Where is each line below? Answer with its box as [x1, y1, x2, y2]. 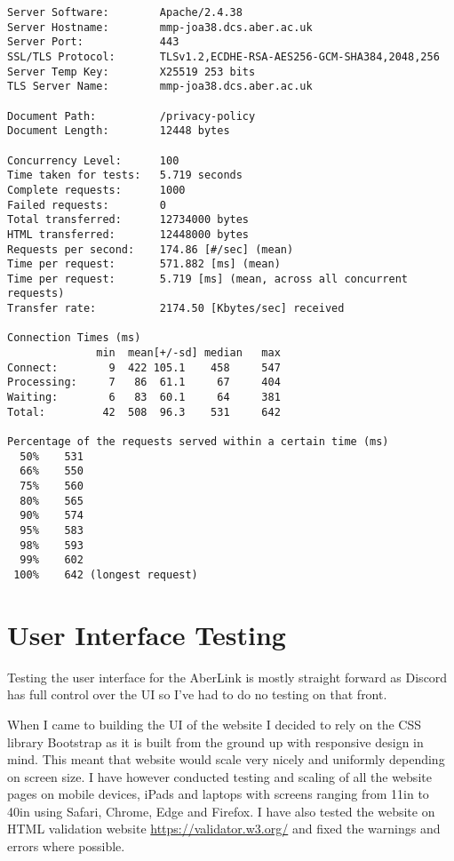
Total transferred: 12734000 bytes [7, 213, 250, 227]
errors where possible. [7, 837, 125, 856]
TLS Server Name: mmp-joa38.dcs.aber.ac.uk [7, 80, 313, 93]
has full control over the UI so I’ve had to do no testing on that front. [7, 685, 387, 704]
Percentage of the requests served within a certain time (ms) [7, 435, 389, 449]
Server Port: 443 [7, 36, 179, 49]
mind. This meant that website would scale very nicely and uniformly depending [7, 750, 445, 769]
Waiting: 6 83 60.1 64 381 [7, 391, 281, 404]
